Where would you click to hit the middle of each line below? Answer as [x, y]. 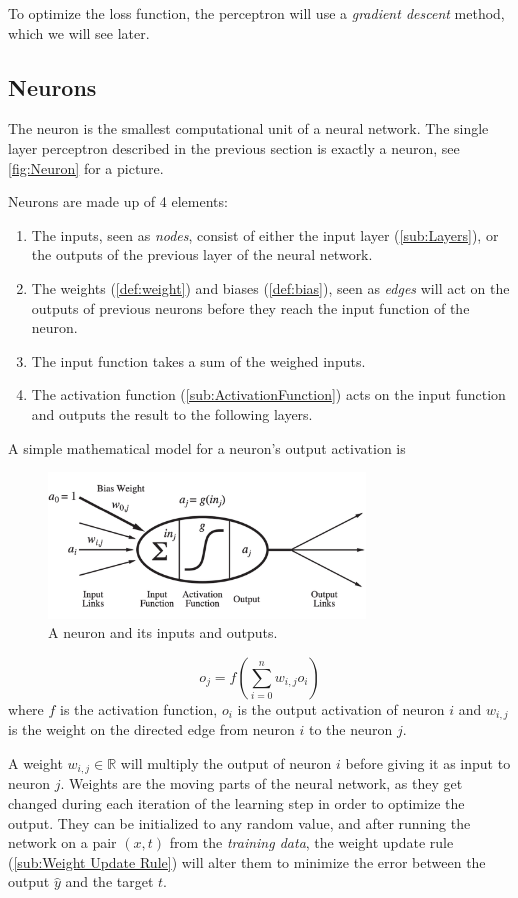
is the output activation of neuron [341, 708]
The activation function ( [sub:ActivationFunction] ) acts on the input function [268, 394]
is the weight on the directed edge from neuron [151, 729]
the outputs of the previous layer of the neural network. [202, 254]
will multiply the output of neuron [226, 762]
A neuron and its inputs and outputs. [163, 632]
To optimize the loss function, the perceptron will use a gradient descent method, [256, 13]
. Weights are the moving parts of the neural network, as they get [261, 783]
